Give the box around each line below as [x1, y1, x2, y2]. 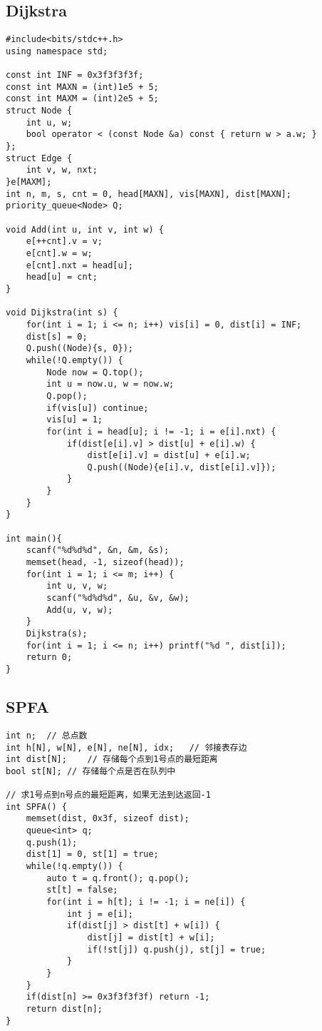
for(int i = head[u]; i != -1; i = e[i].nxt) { [46, 426, 276, 437]
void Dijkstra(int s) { [6, 308, 118, 318]
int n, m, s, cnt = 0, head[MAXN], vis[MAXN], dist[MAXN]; [6, 188, 291, 199]
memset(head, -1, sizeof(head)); [26, 557, 185, 568]
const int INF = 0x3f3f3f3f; [6, 70, 144, 81]
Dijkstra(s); [26, 629, 88, 639]
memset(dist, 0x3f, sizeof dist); [26, 813, 189, 824]
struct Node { [6, 106, 73, 116]
